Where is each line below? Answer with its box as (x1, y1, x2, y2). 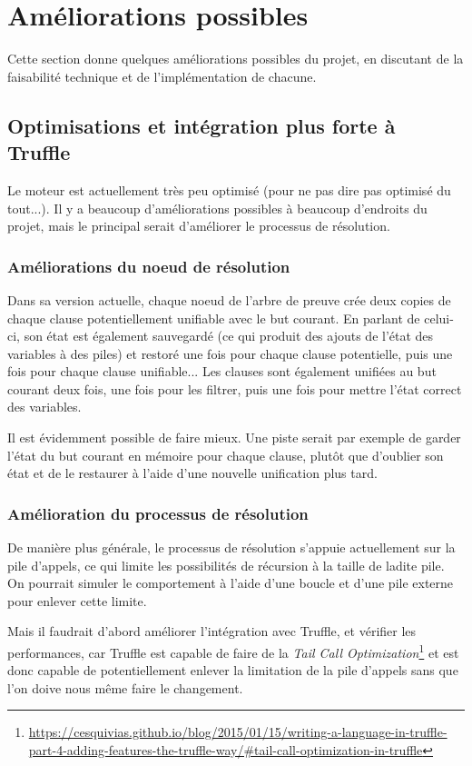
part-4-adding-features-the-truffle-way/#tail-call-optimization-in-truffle (28, 741, 423, 760)
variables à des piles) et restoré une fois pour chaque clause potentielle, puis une (7, 343, 453, 363)
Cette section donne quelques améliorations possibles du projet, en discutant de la (7, 49, 464, 68)
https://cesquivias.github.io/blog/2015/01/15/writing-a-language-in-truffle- (28, 722, 447, 741)
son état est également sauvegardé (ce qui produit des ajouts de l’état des (24, 326, 434, 345)
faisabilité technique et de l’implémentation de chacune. (7, 66, 317, 85)
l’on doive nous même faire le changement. (7, 678, 243, 697)
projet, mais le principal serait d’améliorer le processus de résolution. (7, 216, 390, 235)
